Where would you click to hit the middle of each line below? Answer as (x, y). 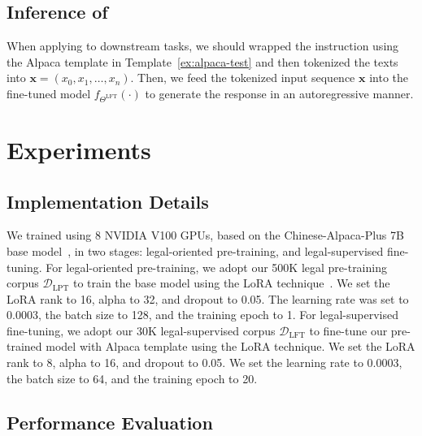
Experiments (79, 149)
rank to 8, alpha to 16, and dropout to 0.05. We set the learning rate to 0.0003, (204, 363)
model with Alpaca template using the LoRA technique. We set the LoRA (231, 346)
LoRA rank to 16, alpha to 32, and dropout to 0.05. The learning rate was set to (208, 298)
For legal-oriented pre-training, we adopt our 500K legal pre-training (216, 267)
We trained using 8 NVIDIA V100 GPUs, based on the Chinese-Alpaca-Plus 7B (205, 235)
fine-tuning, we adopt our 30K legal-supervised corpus (141, 330)
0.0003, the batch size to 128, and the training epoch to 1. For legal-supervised (202, 315)
